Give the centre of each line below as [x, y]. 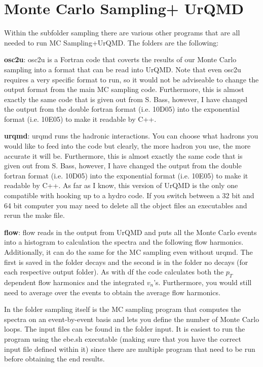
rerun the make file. [34, 215]
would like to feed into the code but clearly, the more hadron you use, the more [127, 146]
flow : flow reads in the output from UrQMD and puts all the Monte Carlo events [130, 232]
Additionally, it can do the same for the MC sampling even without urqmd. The [128, 252]
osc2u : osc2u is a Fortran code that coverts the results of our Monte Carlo [120, 59]
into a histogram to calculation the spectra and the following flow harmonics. [124, 242]
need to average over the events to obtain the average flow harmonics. [112, 292]
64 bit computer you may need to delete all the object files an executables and [126, 205]
